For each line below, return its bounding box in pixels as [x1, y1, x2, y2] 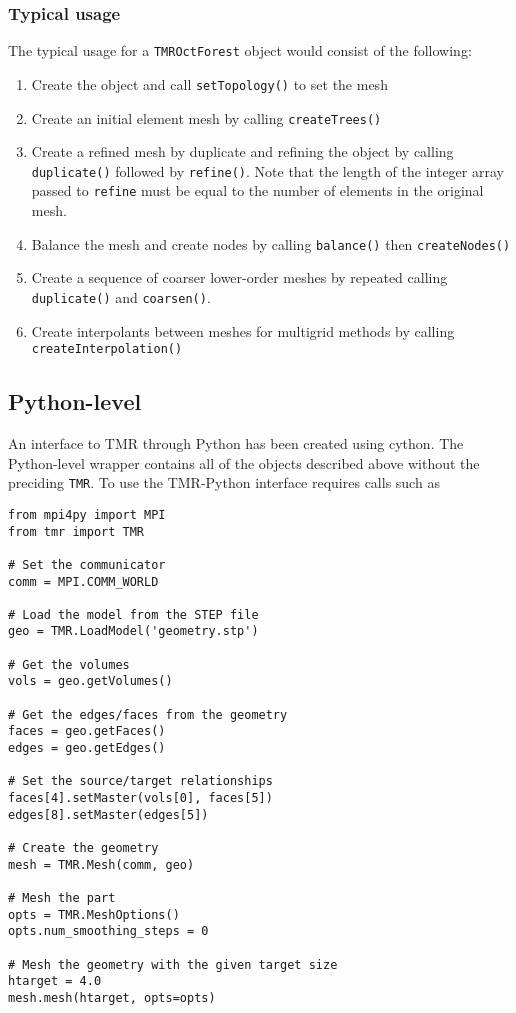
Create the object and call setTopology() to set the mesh [31, 73, 388, 94]
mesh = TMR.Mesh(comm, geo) [8, 857, 195, 872]
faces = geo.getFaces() [8, 724, 166, 739]
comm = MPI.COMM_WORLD [8, 574, 159, 589]
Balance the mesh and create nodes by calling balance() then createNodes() [31, 233, 511, 254]
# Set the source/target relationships [8, 774, 273, 789]
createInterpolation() [31, 342, 183, 357]
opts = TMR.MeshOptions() [8, 907, 180, 922]
